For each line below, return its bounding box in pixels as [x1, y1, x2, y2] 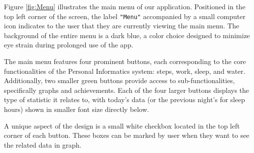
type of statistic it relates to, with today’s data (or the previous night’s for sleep [4, 94, 245, 105]
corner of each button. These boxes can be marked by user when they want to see [4, 130, 250, 140]
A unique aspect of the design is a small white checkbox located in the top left [4, 120, 240, 131]
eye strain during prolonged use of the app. [4, 40, 133, 50]
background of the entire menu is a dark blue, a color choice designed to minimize [4, 30, 250, 40]
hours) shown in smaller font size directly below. [4, 104, 149, 114]
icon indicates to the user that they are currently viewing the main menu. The [4, 21, 239, 31]
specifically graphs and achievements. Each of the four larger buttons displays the [4, 85, 249, 95]
